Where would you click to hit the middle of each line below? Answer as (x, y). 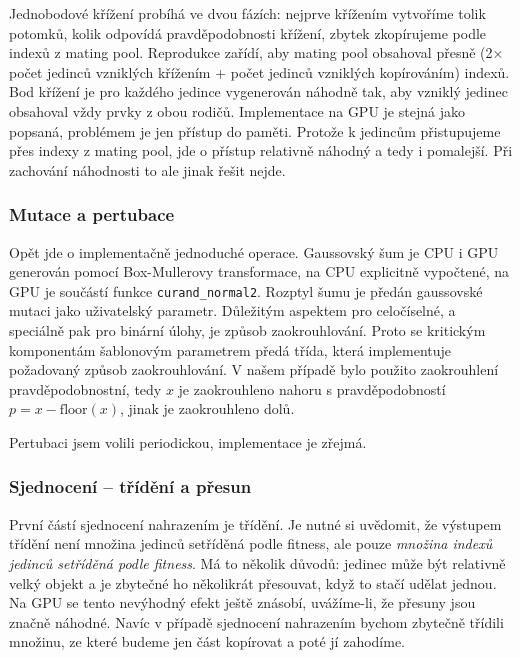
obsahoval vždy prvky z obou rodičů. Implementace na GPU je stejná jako (237, 110)
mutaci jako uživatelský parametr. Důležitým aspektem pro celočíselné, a (232, 310)
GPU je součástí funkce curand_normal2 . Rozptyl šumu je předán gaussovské (246, 290)
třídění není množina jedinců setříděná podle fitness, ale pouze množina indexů (251, 543)
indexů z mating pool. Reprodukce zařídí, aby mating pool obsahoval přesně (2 (251, 52)
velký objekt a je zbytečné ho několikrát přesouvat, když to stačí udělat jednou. (253, 582)
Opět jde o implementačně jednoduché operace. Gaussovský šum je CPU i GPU (254, 251)
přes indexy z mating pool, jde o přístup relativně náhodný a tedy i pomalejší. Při (261, 150)
